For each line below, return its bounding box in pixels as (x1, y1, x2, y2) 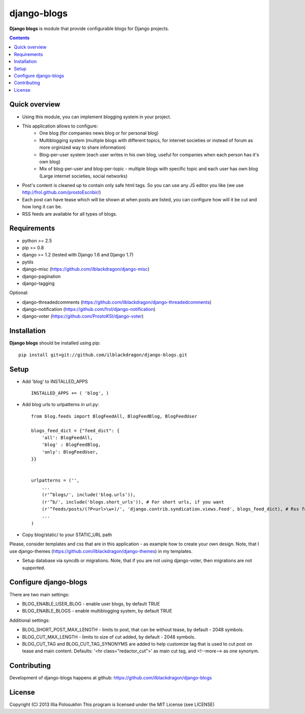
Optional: (9, 289, 29, 296)
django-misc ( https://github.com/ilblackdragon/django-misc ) (22, 266, 150, 272)
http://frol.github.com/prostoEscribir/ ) (22, 189, 101, 196)
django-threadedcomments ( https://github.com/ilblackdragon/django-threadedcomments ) (22, 299, 212, 305)
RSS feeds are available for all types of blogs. (22, 210, 117, 217)
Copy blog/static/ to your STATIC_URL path (22, 532, 112, 538)
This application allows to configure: (22, 123, 99, 129)
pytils (22, 259, 34, 265)
